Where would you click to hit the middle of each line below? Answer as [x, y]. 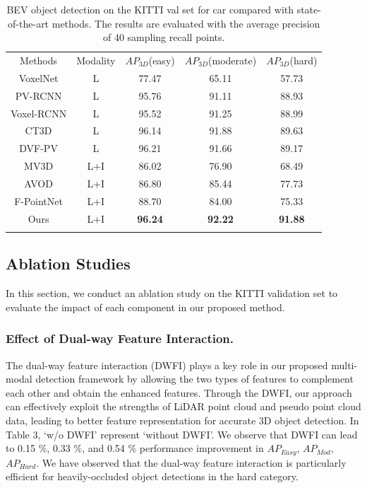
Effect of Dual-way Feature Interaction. [120, 338]
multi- [344, 365]
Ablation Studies [68, 263]
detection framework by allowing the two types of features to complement [194, 379]
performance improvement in [201, 448]
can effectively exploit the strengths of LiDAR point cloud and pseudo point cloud [183, 406]
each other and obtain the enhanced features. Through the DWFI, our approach [179, 392]
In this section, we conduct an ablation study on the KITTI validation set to [172, 293]
